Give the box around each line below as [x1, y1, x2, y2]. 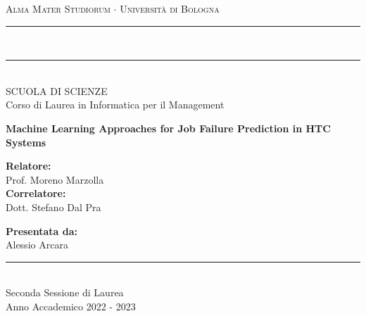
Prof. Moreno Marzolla [6, 172, 104, 187]
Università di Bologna [120, 1, 220, 15]
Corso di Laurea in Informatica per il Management [6, 97, 225, 112]
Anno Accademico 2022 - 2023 [6, 298, 136, 313]
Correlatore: [6, 186, 66, 201]
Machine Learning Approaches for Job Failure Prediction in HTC [6, 120, 331, 135]
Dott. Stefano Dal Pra [6, 199, 101, 214]
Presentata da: [6, 223, 78, 238]
